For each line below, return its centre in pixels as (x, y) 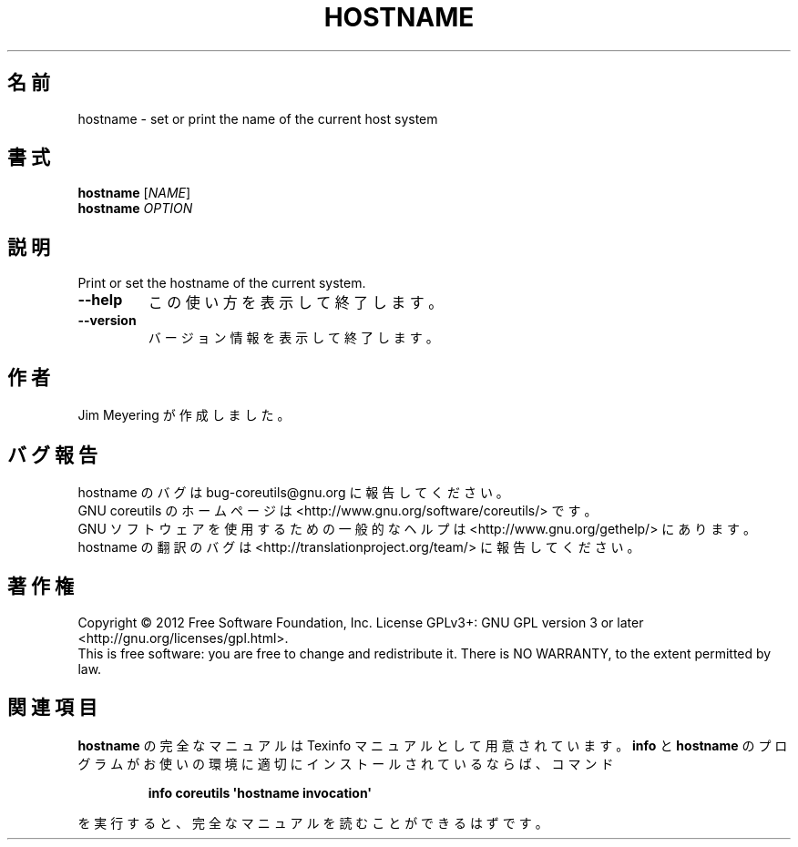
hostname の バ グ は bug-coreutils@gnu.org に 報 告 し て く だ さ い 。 (293, 492)
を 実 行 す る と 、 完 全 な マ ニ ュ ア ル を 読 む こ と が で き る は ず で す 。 (313, 822)
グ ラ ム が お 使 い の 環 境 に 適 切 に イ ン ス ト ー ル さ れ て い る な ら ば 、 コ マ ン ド (346, 763)
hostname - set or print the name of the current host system (258, 118)
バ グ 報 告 (52, 454)
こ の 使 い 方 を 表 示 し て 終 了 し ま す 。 (296, 303)
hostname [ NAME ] (134, 193)
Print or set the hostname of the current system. (222, 283)
